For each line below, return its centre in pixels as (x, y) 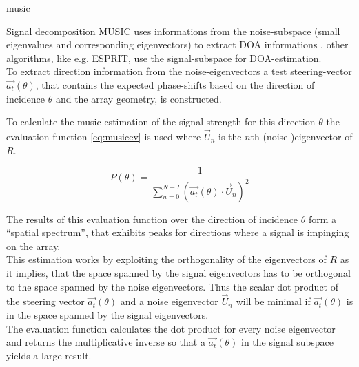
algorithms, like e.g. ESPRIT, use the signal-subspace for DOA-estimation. (164, 57)
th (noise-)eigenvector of (301, 136)
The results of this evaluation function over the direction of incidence (152, 219)
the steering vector (45, 301)
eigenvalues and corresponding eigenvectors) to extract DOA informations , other (177, 44)
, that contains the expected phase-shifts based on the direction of (175, 84)
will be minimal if (273, 301)
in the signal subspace (288, 342)
